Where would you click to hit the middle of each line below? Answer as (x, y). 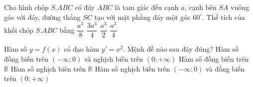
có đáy (85, 7)
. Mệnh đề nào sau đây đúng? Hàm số (181, 49)
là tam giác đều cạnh (147, 7)
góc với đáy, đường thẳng (42, 17)
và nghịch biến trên (114, 58)
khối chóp (19, 30)
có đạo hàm (82, 49)
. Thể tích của (223, 17)
